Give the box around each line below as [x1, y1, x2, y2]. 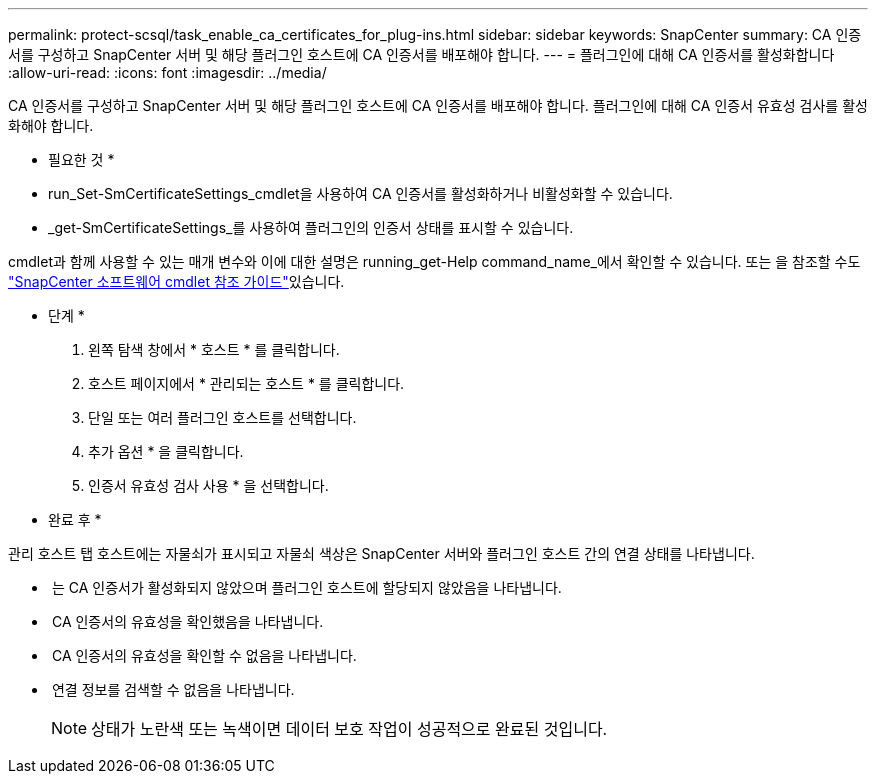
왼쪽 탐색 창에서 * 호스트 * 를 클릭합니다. [88, 341, 340, 358]
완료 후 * [48, 511, 102, 528]
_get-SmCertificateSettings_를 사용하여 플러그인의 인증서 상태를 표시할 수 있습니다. [48, 219, 574, 236]
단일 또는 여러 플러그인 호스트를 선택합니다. [88, 409, 357, 426]
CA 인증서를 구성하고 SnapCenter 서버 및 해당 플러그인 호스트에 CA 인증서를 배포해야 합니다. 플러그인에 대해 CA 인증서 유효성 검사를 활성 [8, 97, 868, 114]
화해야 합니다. [8, 117, 94, 134]
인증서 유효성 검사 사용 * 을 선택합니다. [88, 477, 329, 494]
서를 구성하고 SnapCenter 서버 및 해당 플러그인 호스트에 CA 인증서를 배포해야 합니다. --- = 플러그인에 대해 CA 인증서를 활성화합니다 [8, 46, 835, 63]
